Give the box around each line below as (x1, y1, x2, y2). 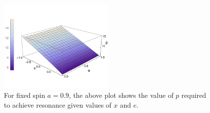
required (181, 90, 207, 100)
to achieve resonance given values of (4, 99, 112, 110)
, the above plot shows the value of (69, 90, 174, 100)
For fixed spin (4, 90, 45, 100)
